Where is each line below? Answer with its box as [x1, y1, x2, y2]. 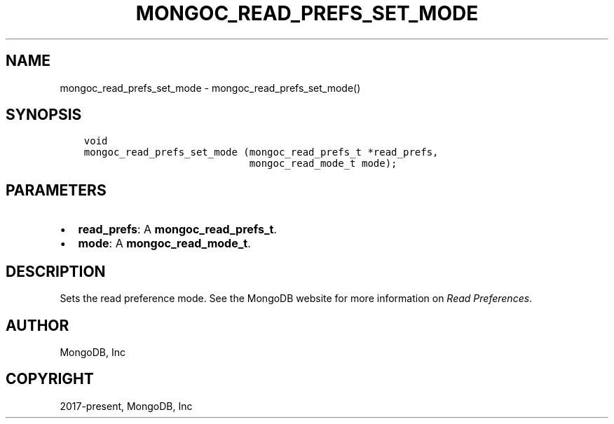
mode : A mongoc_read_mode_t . [78, 236, 251, 251]
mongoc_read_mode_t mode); [249, 158, 397, 170]
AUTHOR [6, 316, 69, 334]
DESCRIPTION [6, 262, 106, 280]
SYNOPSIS [6, 106, 82, 124]
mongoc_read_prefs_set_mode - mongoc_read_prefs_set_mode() [60, 81, 361, 94]
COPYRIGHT [6, 370, 94, 388]
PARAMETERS [6, 181, 107, 199]
